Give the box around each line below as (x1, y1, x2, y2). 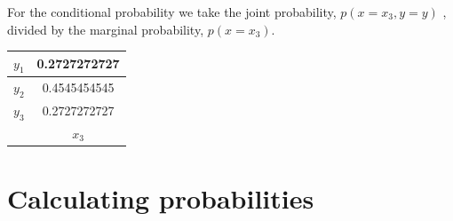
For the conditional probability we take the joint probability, (7, 3, 337, 20)
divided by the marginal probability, (7, 20, 204, 38)
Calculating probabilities (7, 180, 314, 217)
